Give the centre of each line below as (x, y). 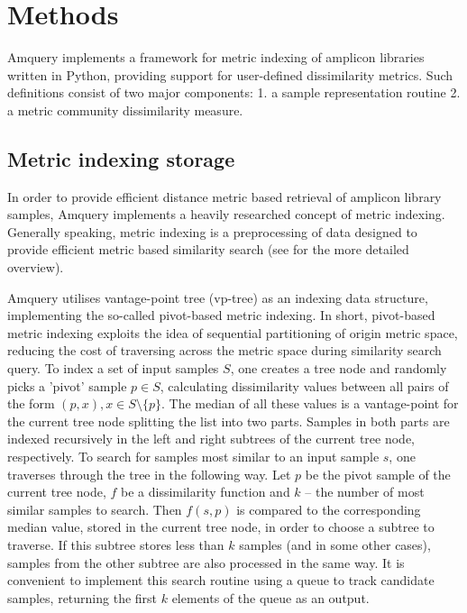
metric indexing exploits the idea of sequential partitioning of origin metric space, (233, 332)
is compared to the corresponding (329, 509)
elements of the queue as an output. (270, 597)
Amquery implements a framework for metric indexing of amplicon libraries (216, 57)
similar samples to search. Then (95, 509)
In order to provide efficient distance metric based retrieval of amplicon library (224, 196)
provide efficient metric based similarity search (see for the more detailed (208, 249)
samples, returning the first (82, 597)
